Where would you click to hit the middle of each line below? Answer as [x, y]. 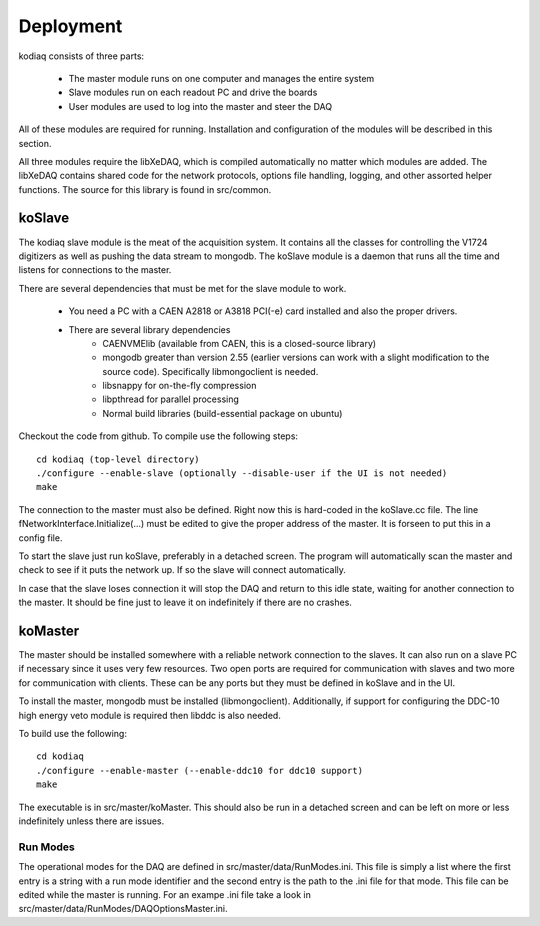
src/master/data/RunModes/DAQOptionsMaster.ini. [123, 909]
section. [35, 143]
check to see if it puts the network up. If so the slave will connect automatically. [182, 570]
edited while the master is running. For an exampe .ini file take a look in [165, 894]
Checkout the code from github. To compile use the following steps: [158, 436]
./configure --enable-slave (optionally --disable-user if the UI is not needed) [242, 473]
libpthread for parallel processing [171, 399]
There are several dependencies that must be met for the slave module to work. [182, 288]
